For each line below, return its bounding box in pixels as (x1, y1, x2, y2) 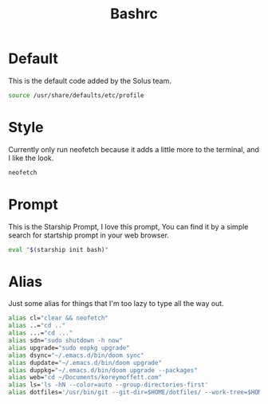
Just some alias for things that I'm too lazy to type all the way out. (8, 299, 225, 308)
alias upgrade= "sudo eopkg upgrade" (8, 343, 130, 351)
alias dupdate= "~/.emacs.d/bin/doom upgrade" (8, 359, 162, 367)
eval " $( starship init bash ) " (8, 245, 109, 253)
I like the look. (8, 153, 54, 163)
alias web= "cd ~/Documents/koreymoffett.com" (8, 374, 162, 382)
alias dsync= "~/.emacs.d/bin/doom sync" (8, 351, 145, 359)
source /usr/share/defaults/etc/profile (8, 91, 145, 100)
